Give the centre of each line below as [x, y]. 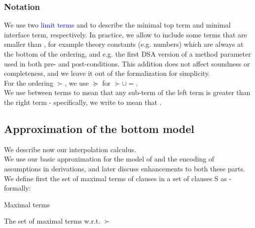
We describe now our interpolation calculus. [70, 149]
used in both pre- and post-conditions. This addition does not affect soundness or [127, 63]
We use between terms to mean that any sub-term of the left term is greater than [127, 92]
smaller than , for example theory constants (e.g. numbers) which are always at [124, 44]
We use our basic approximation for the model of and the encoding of [109, 159]
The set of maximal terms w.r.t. [52, 221]
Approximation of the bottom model [99, 128]
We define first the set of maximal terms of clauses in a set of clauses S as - [118, 178]
